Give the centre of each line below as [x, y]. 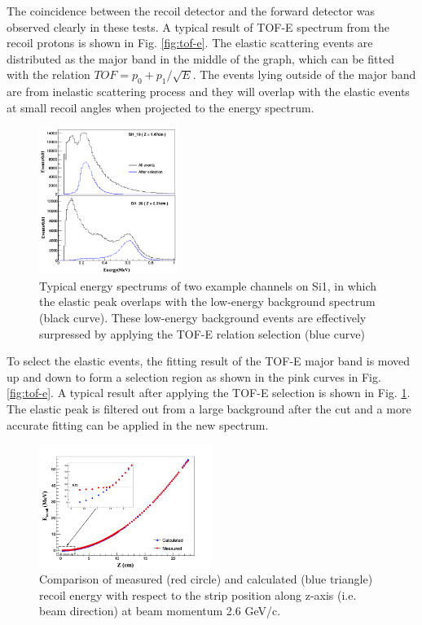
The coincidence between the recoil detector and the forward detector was [191, 11]
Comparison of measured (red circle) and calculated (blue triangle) [206, 579]
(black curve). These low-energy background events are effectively [203, 318]
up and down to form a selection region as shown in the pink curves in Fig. [194, 376]
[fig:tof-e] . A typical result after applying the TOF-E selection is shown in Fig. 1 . [209, 393]
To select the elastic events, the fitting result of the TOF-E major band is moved [209, 361]
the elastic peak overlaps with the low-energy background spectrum [207, 302]
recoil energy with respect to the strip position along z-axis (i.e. [198, 594]
